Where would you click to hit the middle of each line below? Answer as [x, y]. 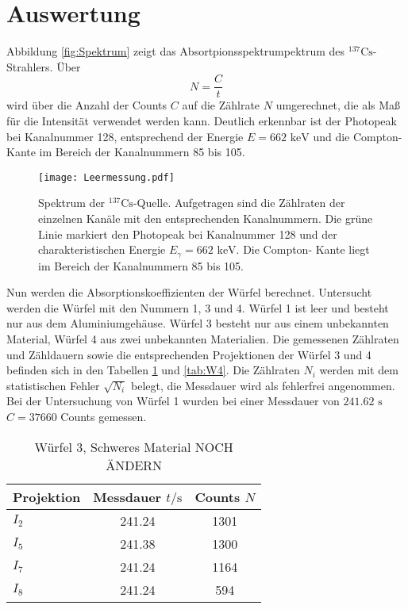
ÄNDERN [134, 465]
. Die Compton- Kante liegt [303, 249]
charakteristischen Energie [102, 249]
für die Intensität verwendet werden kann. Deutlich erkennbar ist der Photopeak [202, 120]
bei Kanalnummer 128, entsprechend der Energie [125, 136]
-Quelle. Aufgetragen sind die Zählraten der [239, 203]
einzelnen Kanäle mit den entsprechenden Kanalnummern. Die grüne [206, 218]
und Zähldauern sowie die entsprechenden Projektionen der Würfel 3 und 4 [189, 354]
